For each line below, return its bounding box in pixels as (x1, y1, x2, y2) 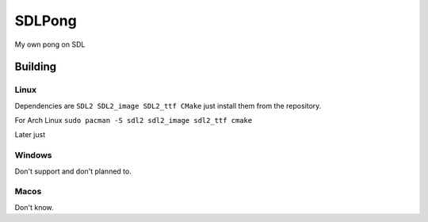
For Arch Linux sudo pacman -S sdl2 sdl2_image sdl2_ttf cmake (14, 116, 253, 125)
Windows (14, 150, 52, 161)
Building (14, 60, 57, 74)
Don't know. (14, 202, 55, 212)
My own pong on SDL (14, 40, 86, 49)
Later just (14, 130, 46, 140)
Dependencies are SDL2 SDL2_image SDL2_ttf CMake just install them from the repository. (14, 101, 322, 110)
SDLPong (14, 12, 77, 29)
